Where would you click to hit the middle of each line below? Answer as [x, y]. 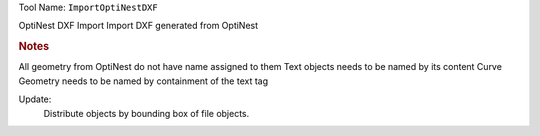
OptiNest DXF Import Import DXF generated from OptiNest [138, 26]
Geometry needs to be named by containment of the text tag [143, 81]
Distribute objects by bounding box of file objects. [146, 113]
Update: [35, 99]
